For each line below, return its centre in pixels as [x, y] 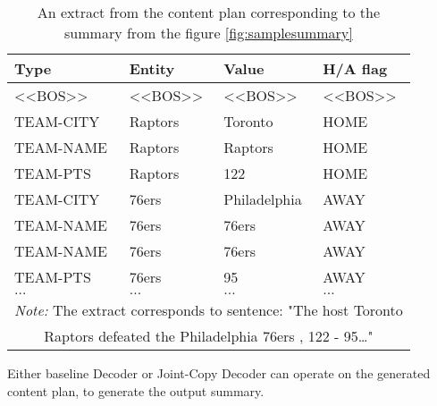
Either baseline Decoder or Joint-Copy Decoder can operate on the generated [219, 373]
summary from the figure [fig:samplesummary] [209, 33]
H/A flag [355, 68]
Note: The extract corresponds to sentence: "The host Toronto [209, 310]
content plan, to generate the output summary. [136, 390]
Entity [152, 68]
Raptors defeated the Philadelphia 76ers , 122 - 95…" [209, 336]
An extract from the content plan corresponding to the [209, 12]
